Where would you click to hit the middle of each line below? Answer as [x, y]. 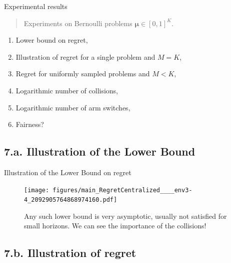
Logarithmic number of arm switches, [73, 107]
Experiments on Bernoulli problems [78, 23]
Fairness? [30, 124]
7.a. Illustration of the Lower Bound [100, 151]
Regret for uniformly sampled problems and [83, 74]
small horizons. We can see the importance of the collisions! [115, 226]
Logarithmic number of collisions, [67, 90]
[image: [37, 190]
